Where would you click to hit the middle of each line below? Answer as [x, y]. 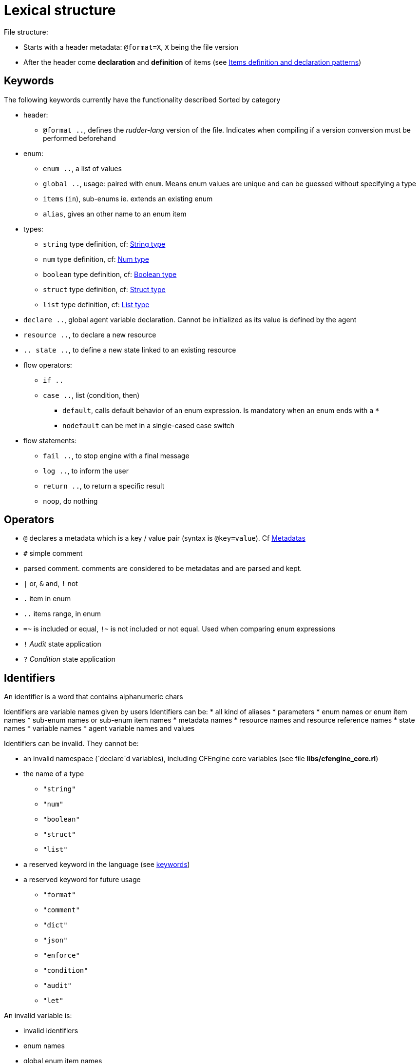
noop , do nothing [70, 501]
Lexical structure [60, 10]
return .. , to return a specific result [104, 486]
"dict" [55, 925]
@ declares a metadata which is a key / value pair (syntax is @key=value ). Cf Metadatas [164, 538]
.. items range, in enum [62, 614]
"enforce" [61, 955]
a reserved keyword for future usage [82, 880]
